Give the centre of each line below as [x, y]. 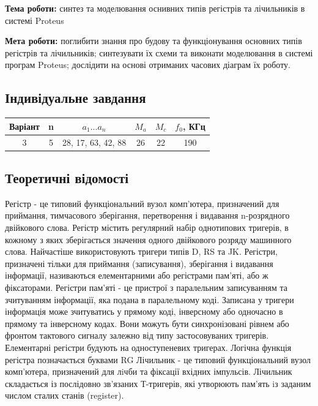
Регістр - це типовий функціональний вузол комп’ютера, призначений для [142, 203]
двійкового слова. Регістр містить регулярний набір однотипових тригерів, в [147, 227]
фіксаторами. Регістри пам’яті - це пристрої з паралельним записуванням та [146, 287]
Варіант [24, 126]
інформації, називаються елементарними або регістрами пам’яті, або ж [137, 275]
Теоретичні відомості [67, 178]
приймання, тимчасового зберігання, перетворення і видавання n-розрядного [147, 215]
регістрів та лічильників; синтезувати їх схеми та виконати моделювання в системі [159, 52]
